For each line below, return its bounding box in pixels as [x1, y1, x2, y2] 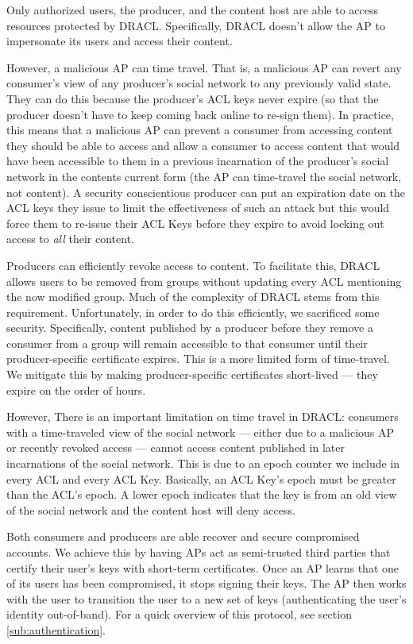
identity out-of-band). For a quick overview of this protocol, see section [6, 606, 352, 623]
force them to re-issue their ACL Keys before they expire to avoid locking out [6, 214, 384, 231]
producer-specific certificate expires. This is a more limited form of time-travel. [6, 350, 390, 367]
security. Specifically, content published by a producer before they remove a [6, 319, 373, 336]
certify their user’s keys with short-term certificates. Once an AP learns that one [6, 559, 399, 576]
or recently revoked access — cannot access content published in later [6, 439, 345, 456]
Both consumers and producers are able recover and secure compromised [6, 528, 360, 545]
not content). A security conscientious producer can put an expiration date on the [6, 183, 406, 200]
